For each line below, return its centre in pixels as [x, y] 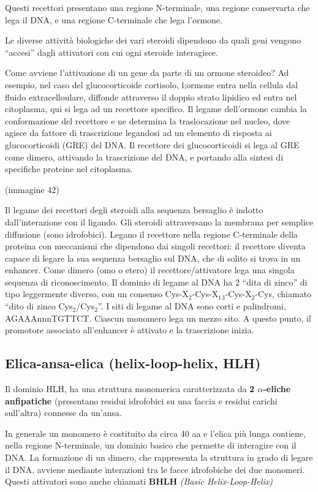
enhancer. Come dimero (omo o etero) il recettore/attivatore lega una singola [150, 270]
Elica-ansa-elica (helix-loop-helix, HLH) [133, 363]
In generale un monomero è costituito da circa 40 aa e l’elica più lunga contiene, [155, 433]
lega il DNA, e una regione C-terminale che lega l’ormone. [114, 19]
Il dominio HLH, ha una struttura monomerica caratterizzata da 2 [130, 389]
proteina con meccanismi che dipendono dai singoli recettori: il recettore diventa [155, 246]
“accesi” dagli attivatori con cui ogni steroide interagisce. [112, 52]
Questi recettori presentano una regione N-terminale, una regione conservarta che [157, 7]
